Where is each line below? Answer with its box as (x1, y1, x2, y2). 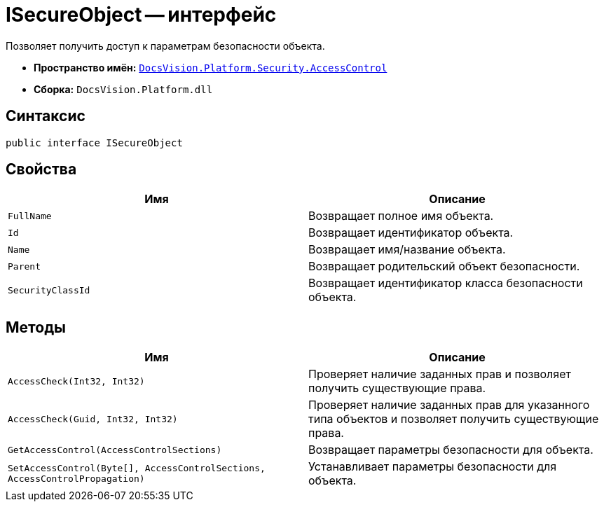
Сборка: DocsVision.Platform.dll (34, 83, 213, 95)
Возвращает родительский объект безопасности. (308, 259, 580, 274)
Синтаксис (6, 107, 85, 125)
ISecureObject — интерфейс (6, 3, 277, 27)
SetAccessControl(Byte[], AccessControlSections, (8, 463, 266, 474)
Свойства (6, 160, 77, 179)
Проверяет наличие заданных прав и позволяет (308, 367, 571, 382)
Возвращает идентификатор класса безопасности (308, 276, 583, 291)
